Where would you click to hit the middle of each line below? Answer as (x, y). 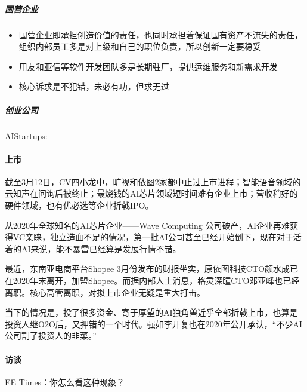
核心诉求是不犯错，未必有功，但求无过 (94, 86)
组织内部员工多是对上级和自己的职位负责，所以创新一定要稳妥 (140, 46)
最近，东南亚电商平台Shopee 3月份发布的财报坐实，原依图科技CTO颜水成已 (151, 269)
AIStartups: (26, 135)
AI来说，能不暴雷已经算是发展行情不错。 (101, 248)
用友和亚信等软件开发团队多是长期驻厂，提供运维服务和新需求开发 (148, 66)
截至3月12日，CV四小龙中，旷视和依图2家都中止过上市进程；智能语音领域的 (153, 181)
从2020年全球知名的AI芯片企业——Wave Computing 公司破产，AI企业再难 (147, 225)
